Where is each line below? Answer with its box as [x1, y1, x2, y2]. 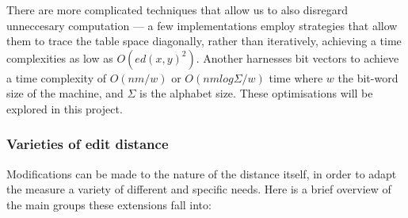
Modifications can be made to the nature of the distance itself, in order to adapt [6, 165, 397, 182]
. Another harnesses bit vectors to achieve [196, 49, 399, 66]
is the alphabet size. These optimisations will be [139, 85, 373, 101]
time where [269, 69, 323, 86]
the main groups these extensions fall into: [6, 196, 212, 212]
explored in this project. [6, 100, 123, 117]
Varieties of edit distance [6, 134, 169, 154]
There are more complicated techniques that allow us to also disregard [6, 2, 348, 17]
